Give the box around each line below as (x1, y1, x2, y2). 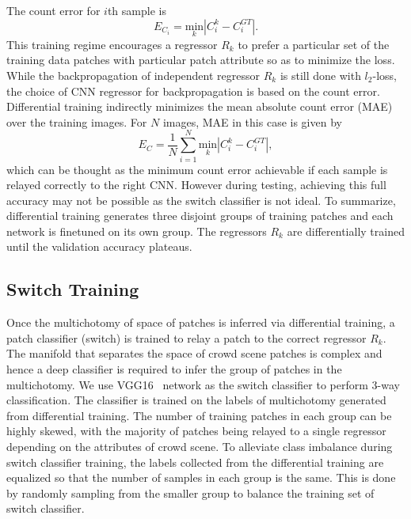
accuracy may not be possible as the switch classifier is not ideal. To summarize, (6, 191, 396, 208)
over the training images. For (6, 113, 147, 130)
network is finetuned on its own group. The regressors (6, 222, 267, 239)
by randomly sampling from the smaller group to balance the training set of (6, 484, 375, 501)
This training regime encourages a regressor (6, 36, 218, 52)
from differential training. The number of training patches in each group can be (6, 407, 392, 423)
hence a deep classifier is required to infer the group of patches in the (6, 361, 342, 377)
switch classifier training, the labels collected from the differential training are (6, 453, 384, 470)
